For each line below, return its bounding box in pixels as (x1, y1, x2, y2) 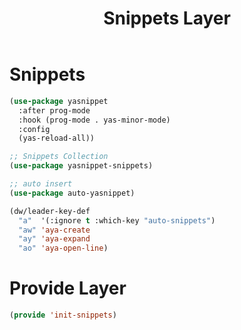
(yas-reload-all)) (18, 133, 96, 144)
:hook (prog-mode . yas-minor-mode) (18, 115, 171, 125)
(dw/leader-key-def (9, 206, 91, 216)
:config (18, 124, 51, 134)
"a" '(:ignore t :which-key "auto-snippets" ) (18, 215, 216, 226)
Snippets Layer (103, 7, 231, 30)
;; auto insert (9, 179, 73, 189)
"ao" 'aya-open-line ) (18, 243, 109, 254)
